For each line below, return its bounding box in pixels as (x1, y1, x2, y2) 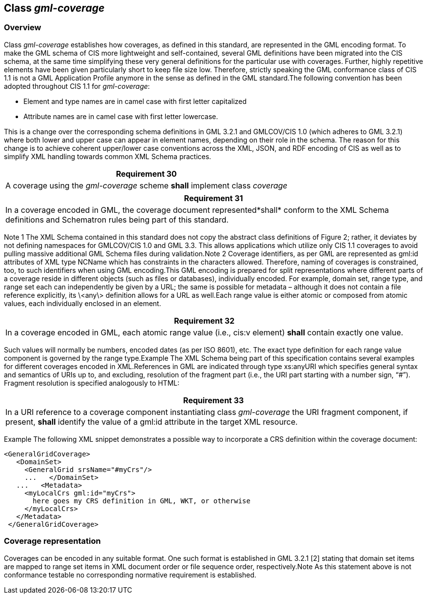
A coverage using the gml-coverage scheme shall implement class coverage (5, 180, 288, 190)
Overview (4, 22, 41, 33)
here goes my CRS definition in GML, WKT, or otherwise (33, 496, 251, 505)
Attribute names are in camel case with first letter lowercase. (23, 112, 218, 121)
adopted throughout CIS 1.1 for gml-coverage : (4, 82, 150, 90)
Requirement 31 (184, 193, 243, 203)
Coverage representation (4, 536, 101, 546)
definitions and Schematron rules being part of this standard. (5, 214, 229, 225)
